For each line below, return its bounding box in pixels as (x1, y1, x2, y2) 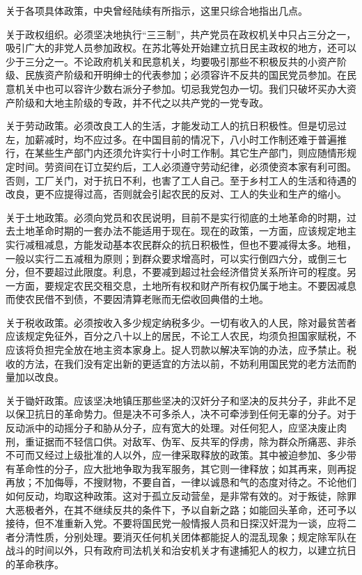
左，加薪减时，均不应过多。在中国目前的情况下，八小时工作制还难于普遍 (6, 132, 337, 146)
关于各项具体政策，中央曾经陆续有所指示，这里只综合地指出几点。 (6, 3, 308, 17)
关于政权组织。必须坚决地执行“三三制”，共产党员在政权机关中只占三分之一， (6, 26, 356, 41)
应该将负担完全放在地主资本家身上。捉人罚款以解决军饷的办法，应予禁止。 (6, 342, 347, 357)
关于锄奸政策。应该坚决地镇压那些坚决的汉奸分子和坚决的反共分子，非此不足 (6, 393, 356, 407)
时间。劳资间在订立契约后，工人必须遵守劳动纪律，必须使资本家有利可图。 (15, 159, 356, 173)
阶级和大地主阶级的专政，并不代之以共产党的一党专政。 (15, 95, 269, 109)
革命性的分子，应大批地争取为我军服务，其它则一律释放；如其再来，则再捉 (15, 461, 356, 475)
